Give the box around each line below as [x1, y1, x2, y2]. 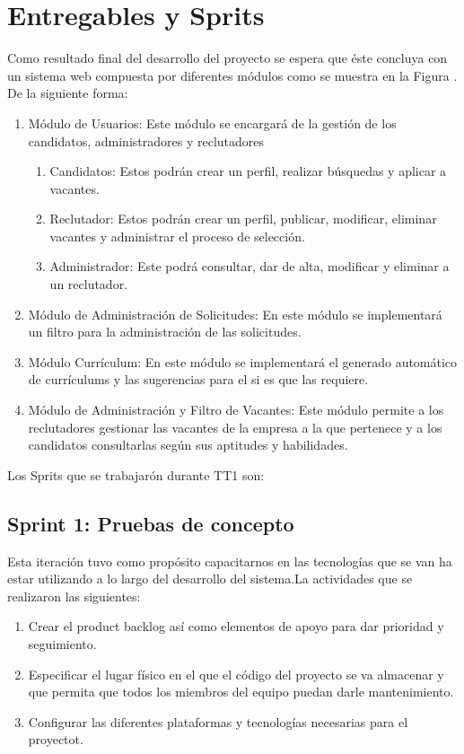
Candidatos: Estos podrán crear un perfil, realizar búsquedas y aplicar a [49, 162, 447, 180]
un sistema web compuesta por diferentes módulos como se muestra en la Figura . [7, 66, 458, 84]
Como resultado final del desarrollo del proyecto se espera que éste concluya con [7, 48, 448, 67]
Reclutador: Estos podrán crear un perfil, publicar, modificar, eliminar [49, 209, 437, 228]
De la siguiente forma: [7, 83, 128, 102]
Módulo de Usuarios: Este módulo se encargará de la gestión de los [28, 113, 397, 132]
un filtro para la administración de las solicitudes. [28, 322, 302, 341]
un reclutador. [49, 275, 128, 294]
